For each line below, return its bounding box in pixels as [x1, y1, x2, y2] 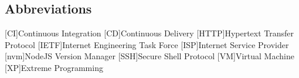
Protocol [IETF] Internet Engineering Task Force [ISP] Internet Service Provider [5, 38, 289, 50]
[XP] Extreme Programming [5, 61, 103, 73]
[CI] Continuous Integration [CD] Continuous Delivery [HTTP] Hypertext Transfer [5, 27, 294, 39]
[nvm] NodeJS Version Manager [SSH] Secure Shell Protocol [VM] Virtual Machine [5, 50, 294, 62]
